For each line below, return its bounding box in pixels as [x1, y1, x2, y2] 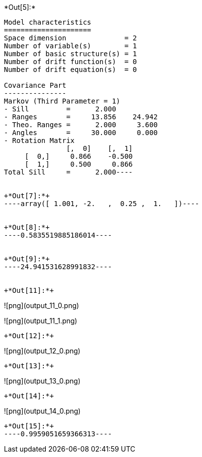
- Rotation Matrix [4, 137, 75, 144]
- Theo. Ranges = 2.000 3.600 [4, 121, 158, 129]
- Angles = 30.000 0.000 [4, 129, 158, 137]
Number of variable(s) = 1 [4, 42, 137, 50]
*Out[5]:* [4, 3, 36, 11]
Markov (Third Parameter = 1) [4, 97, 121, 105]
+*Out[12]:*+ [4, 332, 54, 340]
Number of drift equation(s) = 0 [4, 66, 137, 73]
